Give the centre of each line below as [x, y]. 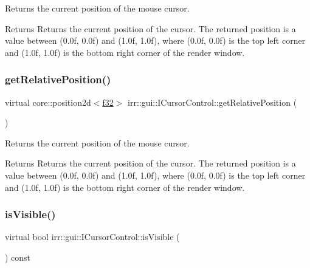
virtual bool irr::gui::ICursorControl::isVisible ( [92, 237]
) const [18, 257]
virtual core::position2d [48, 102]
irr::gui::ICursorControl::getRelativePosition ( [212, 102]
